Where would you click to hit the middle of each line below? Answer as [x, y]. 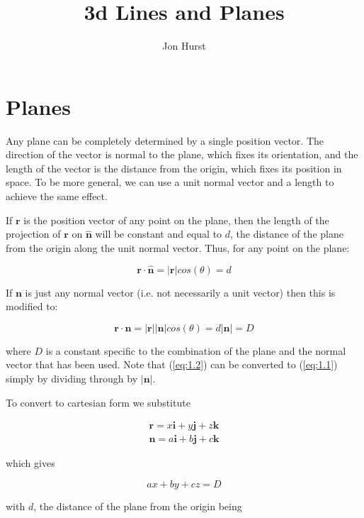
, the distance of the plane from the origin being [138, 506]
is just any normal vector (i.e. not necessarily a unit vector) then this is [180, 292]
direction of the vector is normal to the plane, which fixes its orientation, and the [182, 154]
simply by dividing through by [72, 378]
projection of [33, 234]
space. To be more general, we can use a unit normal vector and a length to [170, 182]
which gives [30, 463]
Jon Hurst [184, 46]
